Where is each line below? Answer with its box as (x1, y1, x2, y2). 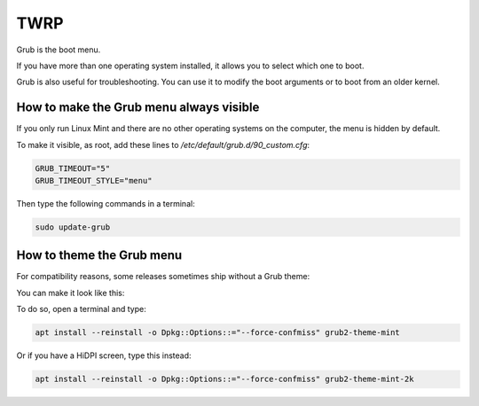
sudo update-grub (35, 222, 111, 232)
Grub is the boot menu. (16, 44, 101, 55)
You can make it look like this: (16, 287, 125, 298)
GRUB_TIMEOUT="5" (35, 163, 111, 173)
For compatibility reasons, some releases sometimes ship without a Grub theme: (16, 271, 310, 282)
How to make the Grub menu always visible (16, 100, 260, 115)
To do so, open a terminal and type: (16, 304, 146, 315)
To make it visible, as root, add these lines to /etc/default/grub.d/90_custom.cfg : (16, 139, 310, 150)
